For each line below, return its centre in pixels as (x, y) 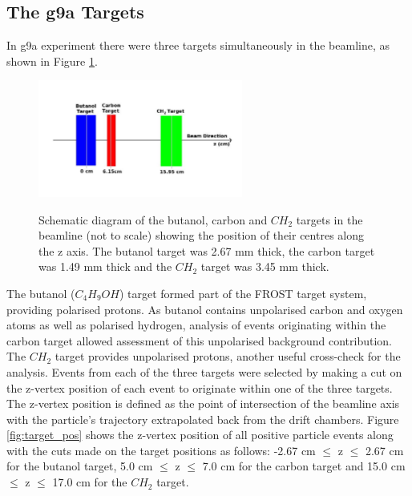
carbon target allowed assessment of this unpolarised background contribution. (199, 340)
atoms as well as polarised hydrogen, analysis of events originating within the (196, 325)
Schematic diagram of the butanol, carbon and (153, 219)
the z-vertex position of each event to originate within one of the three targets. (200, 387)
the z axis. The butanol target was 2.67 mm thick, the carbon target (207, 250)
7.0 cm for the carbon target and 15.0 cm (304, 466)
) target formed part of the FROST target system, (243, 293)
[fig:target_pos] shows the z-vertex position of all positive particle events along (200, 435)
